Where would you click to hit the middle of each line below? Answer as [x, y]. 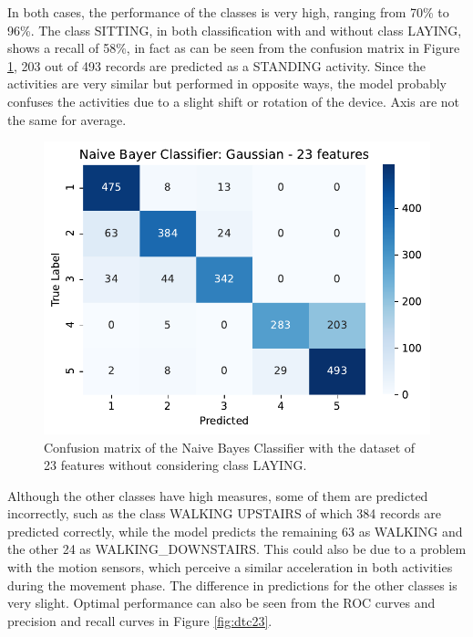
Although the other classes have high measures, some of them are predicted [218, 495]
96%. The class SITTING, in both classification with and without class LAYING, [235, 30]
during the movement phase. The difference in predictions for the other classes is [232, 585]
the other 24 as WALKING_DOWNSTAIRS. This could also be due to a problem [237, 549]
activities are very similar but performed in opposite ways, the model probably [227, 84]
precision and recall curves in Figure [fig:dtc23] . [140, 620]
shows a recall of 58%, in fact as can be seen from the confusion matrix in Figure [234, 48]
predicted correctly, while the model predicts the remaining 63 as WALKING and [235, 531]
